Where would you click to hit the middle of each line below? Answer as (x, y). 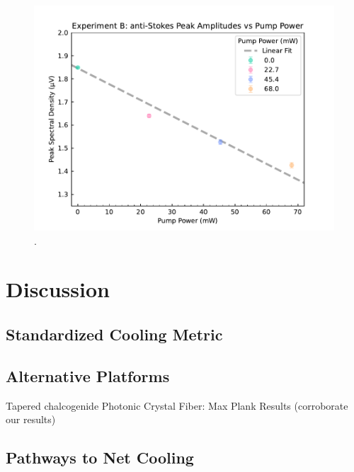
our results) (31, 419)
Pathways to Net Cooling (100, 457)
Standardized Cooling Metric (114, 334)
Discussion (58, 289)
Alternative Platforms (88, 375)
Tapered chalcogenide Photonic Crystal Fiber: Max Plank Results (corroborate (177, 405)
